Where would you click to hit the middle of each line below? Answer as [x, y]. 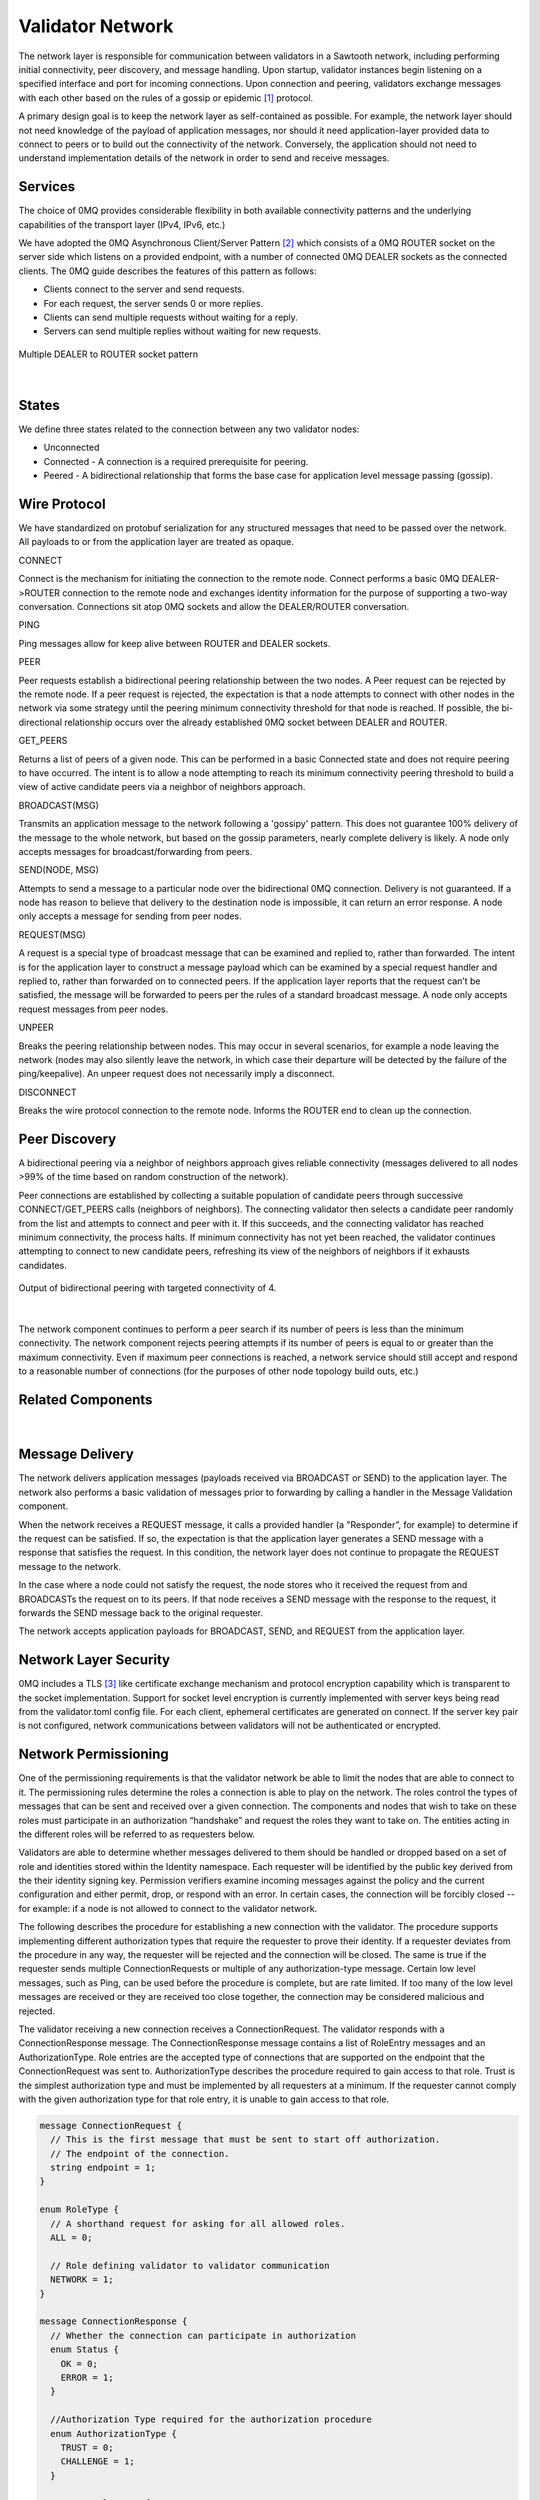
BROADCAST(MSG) [59, 805]
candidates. [42, 1265]
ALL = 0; [71, 2238]
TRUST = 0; [87, 2447]
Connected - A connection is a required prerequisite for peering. [176, 461]
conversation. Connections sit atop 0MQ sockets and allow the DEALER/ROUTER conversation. [214, 607]
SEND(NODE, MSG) [59, 870]
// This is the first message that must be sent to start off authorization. [245, 2139]
